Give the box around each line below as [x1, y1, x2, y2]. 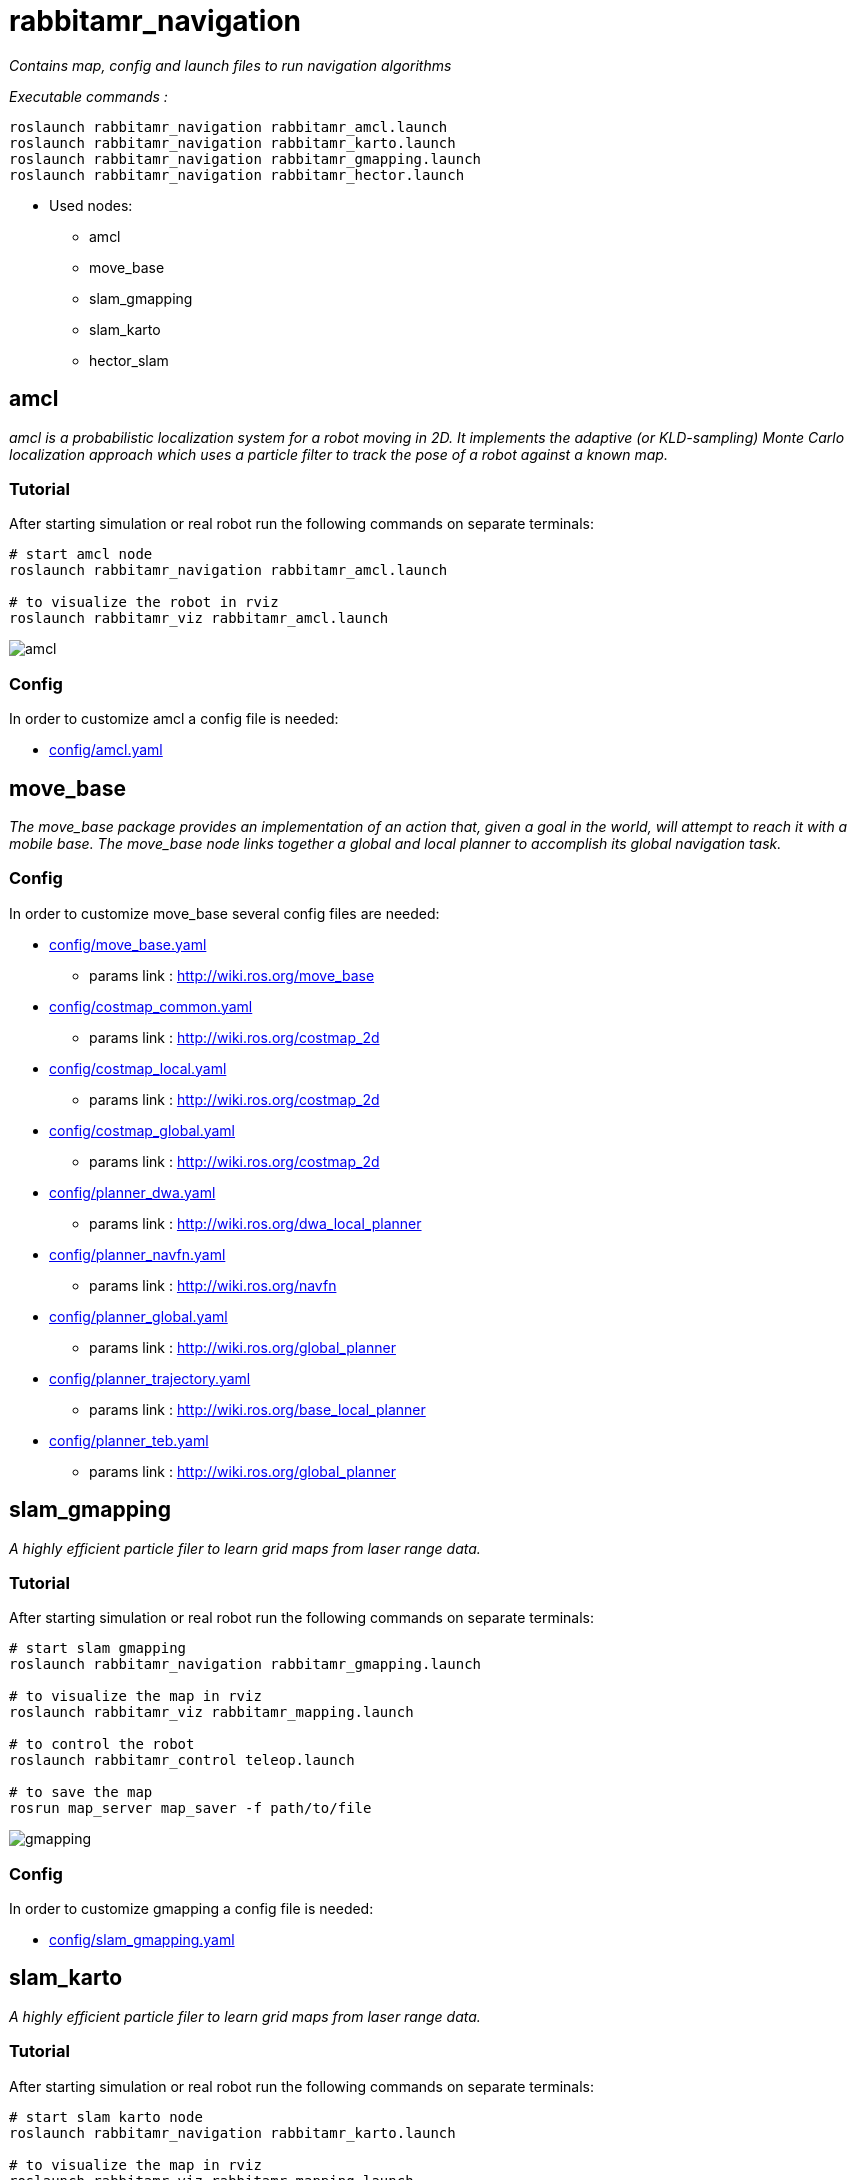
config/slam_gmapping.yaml [49, 1931, 235, 1949]
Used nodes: [49, 196, 133, 214]
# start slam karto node [9, 2108, 203, 2125]
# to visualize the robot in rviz [9, 594, 279, 611]
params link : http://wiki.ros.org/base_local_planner [89, 1400, 426, 1418]
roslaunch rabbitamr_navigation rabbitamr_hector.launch [9, 166, 465, 183]
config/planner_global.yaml [49, 1307, 228, 1325]
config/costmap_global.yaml [49, 1121, 235, 1139]
